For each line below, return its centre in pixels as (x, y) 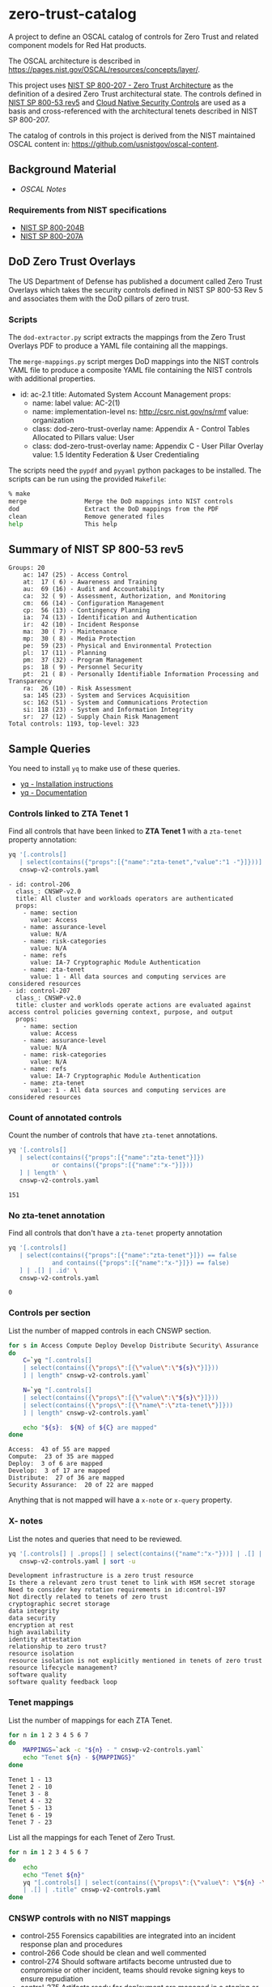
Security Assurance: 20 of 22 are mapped (81, 1485)
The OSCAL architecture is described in (74, 61)
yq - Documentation (53, 793)
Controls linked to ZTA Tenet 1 (68, 814)
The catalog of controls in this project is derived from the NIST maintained (132, 135)
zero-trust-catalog (72, 14)
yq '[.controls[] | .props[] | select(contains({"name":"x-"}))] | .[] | (136, 1553)
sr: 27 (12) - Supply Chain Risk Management (101, 717)
